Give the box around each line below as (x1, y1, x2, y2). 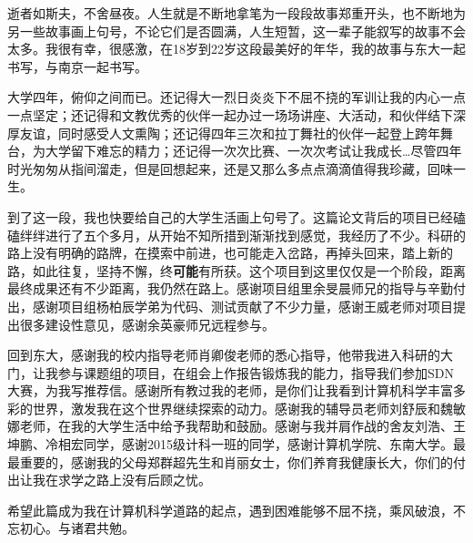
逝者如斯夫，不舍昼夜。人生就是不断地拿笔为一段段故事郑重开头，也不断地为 (7, 4, 466, 22)
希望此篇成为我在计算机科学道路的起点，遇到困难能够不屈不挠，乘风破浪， (7, 500, 453, 519)
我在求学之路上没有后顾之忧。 (32, 470, 211, 489)
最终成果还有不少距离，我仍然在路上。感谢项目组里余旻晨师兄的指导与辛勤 (7, 279, 453, 298)
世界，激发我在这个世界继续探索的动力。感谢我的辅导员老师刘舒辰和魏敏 (32, 398, 466, 417)
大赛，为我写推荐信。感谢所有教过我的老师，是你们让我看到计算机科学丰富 (7, 381, 453, 400)
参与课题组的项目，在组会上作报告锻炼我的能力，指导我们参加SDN (57, 363, 454, 382)
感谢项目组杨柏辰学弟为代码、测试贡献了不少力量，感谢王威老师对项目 (32, 296, 453, 315)
